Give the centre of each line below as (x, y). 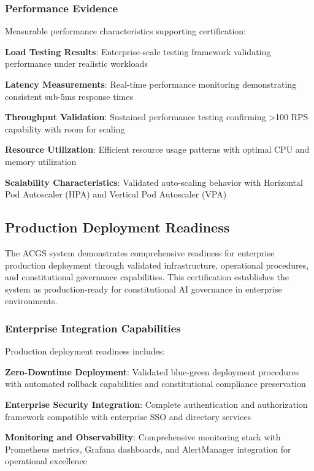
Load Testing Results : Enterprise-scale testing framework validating (138, 51)
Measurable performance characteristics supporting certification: (125, 31)
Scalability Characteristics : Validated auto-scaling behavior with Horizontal (154, 182)
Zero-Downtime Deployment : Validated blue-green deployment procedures (152, 371)
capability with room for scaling (65, 128)
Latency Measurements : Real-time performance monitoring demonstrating (151, 84)
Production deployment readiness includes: (85, 351)
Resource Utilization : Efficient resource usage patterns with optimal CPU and (157, 149)
